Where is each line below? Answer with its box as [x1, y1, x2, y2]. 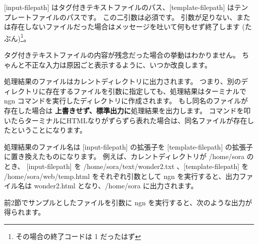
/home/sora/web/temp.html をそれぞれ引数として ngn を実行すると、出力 [4, 170, 240, 181]
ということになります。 [10, 125, 87, 135]
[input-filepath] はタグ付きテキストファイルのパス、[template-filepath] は [4, 2, 234, 12]
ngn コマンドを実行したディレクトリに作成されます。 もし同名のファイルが [4, 95, 248, 106]
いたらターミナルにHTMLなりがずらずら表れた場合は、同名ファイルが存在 [4, 115, 247, 125]
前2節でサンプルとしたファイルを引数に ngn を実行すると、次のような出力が [4, 197, 252, 207]
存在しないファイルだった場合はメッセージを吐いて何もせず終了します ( [10, 21, 245, 32]
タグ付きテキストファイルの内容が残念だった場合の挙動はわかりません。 [4, 50, 240, 60]
